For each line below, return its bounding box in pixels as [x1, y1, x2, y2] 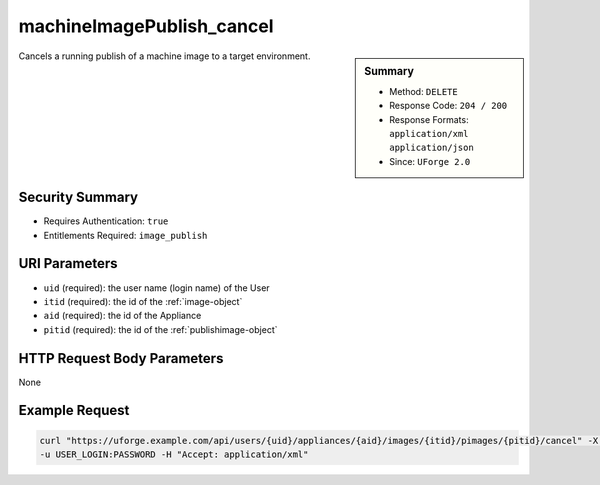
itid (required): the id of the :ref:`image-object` [43, 295, 243, 307]
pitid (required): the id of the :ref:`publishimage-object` [43, 323, 278, 335]
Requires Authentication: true [43, 215, 169, 227]
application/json [389, 142, 474, 154]
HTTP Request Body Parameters [18, 350, 224, 367]
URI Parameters [18, 255, 119, 272]
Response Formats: [389, 113, 469, 125]
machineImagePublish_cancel [18, 15, 274, 37]
